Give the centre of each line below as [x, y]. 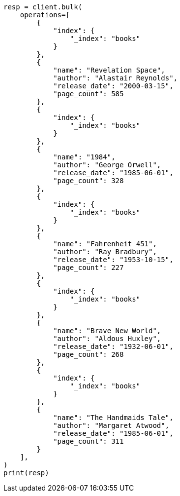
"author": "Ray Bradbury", [105, 252]
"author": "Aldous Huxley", [107, 339]
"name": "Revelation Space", [109, 70]
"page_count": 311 [89, 441]
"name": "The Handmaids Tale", [113, 418]
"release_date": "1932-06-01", [113, 346]
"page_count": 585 [89, 94]
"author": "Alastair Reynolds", [116, 78]
